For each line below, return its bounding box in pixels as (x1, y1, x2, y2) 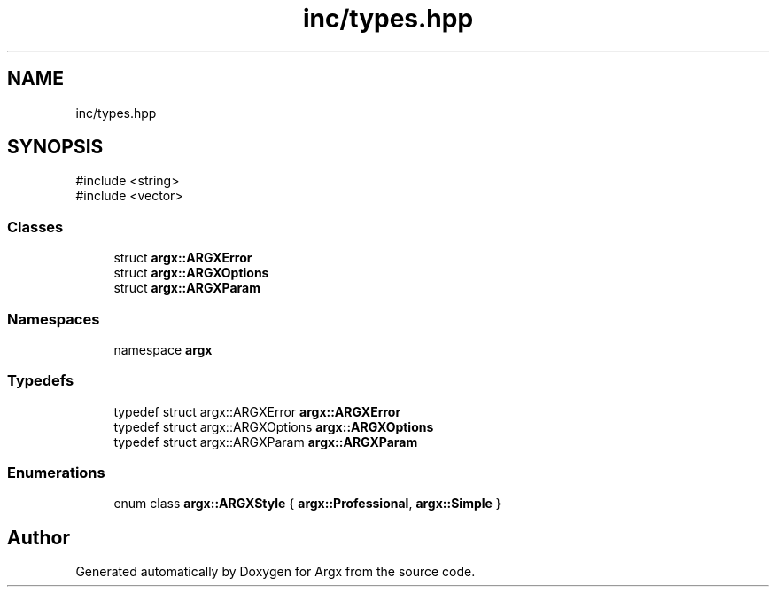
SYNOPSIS (7, 136, 104, 159)
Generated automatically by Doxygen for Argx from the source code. (75, 564, 476, 580)
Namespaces (7, 309, 100, 328)
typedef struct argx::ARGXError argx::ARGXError (113, 403, 401, 419)
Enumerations (7, 464, 105, 482)
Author (7, 526, 70, 549)
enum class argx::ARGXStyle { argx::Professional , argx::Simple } (113, 496, 501, 512)
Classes (7, 217, 64, 236)
